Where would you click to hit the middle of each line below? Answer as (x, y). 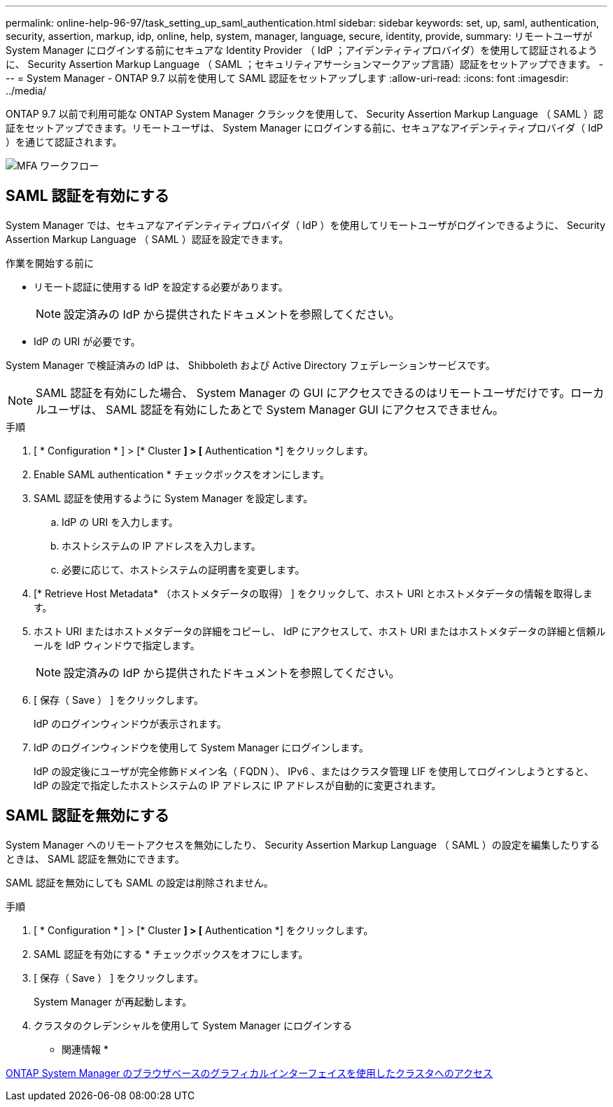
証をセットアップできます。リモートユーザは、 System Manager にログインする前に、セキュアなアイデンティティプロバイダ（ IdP (304, 128)
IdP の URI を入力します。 (120, 522)
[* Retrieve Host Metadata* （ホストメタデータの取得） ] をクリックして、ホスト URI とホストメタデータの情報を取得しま (313, 593)
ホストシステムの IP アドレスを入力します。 (161, 545)
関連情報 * (85, 1049)
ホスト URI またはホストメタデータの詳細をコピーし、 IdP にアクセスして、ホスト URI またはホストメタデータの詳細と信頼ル (320, 631)
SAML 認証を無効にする (87, 816)
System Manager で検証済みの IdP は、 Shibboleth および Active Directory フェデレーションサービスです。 (251, 365)
